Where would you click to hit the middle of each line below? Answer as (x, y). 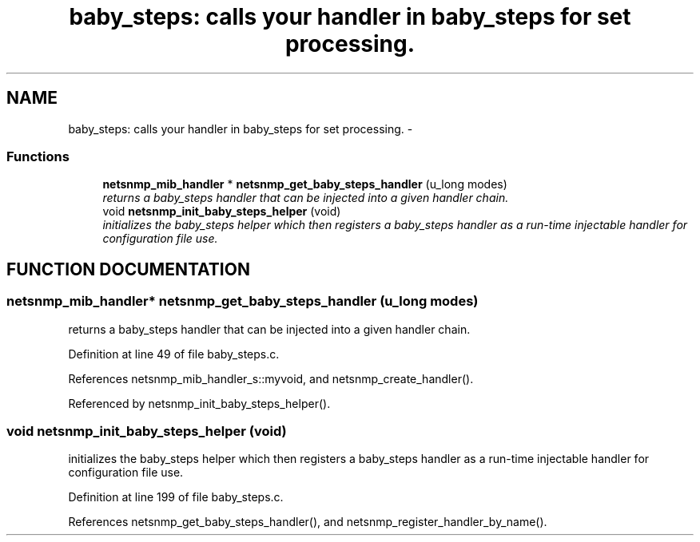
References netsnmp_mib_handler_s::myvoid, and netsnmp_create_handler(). (271, 378)
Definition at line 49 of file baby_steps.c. (174, 354)
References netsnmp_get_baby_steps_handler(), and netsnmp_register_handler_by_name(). (308, 522)
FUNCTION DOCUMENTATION (128, 269)
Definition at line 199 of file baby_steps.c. (176, 497)
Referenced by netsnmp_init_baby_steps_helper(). (199, 403)
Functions (38, 156)
